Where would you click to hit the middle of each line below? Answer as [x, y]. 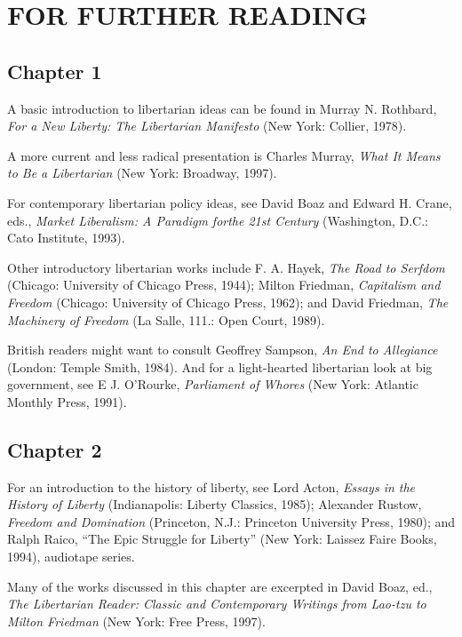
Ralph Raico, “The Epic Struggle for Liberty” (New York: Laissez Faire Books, [222, 539]
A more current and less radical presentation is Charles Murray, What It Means [224, 155]
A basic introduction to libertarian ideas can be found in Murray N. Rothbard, [222, 108]
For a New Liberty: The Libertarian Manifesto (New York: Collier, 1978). [207, 126]
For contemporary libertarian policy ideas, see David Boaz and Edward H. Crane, [230, 202]
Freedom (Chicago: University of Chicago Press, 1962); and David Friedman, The [228, 302]
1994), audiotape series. [71, 557]
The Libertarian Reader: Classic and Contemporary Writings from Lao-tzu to [217, 604]
